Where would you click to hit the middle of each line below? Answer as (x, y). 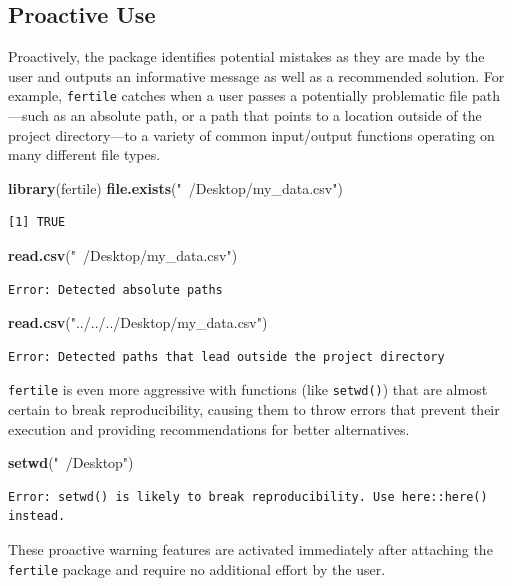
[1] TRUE (37, 222)
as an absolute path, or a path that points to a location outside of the (267, 115)
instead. (37, 516)
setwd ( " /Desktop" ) (71, 462)
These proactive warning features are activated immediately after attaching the (250, 549)
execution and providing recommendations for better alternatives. (209, 428)
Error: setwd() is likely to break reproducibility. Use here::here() (248, 496)
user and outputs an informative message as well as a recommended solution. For (256, 75)
